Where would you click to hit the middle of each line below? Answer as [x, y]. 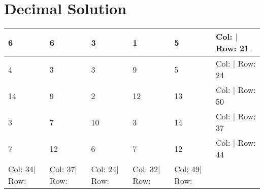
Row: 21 [232, 48]
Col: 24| [105, 169]
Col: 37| [63, 169]
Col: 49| [188, 169]
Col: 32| [146, 169]
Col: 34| [22, 169]
